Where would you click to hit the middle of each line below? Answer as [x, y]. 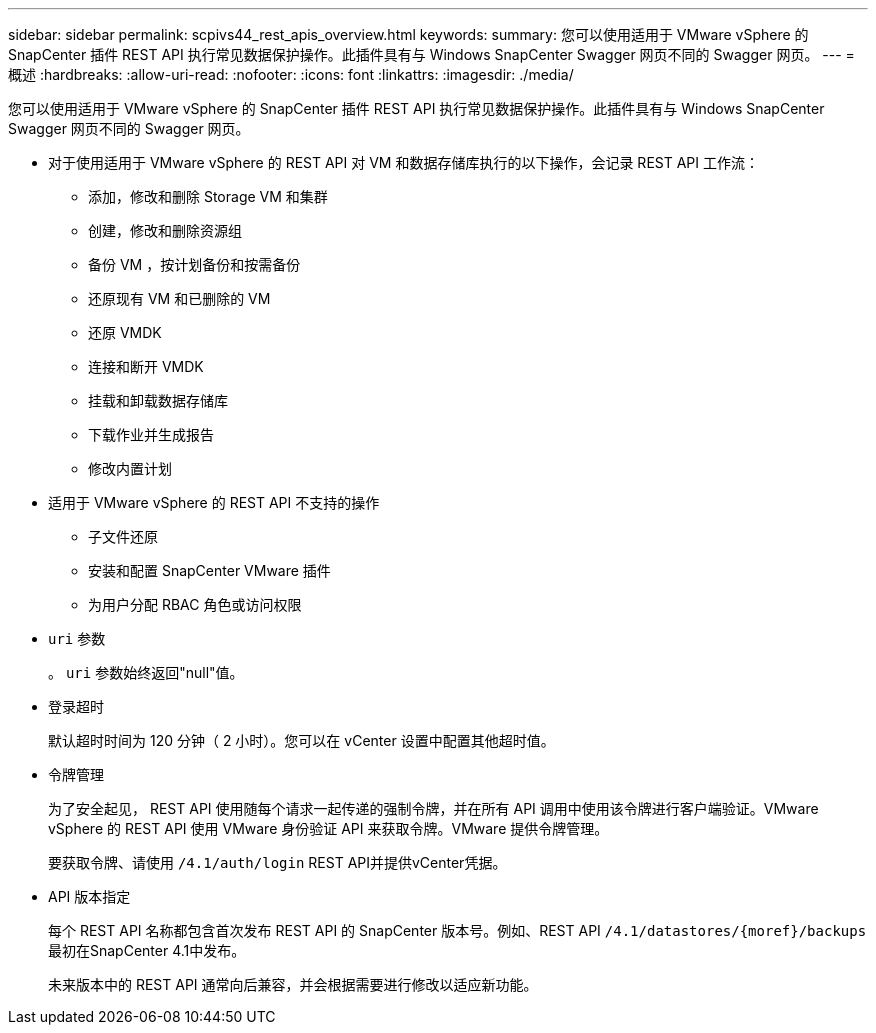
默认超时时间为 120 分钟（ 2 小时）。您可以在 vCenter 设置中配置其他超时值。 [301, 740]
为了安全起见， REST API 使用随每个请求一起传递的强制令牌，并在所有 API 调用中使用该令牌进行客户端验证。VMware [433, 808]
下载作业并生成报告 [151, 434]
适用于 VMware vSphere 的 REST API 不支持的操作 [214, 502]
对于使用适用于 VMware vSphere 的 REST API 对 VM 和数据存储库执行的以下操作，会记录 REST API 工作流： [403, 162]
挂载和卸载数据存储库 [158, 400]
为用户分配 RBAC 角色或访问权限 [195, 604]
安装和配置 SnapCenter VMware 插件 [209, 570]
